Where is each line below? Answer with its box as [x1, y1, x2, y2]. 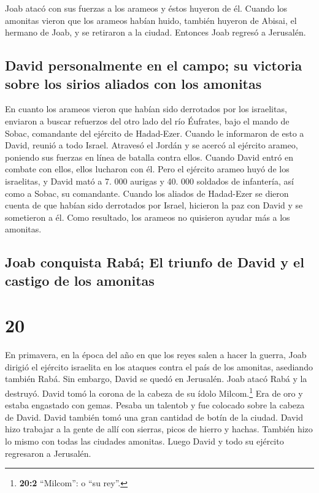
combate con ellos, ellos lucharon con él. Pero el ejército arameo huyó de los [5, 162, 290, 175]
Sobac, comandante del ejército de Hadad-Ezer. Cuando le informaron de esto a [5, 126, 304, 139]
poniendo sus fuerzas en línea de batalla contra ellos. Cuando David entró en [5, 150, 294, 163]
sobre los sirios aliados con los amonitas [5, 74, 262, 93]
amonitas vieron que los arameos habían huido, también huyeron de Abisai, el [5, 13, 297, 26]
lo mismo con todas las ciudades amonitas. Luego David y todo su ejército [5, 435, 284, 448]
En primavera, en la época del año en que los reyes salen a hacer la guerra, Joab [5, 348, 307, 361]
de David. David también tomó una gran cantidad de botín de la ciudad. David [5, 410, 304, 423]
